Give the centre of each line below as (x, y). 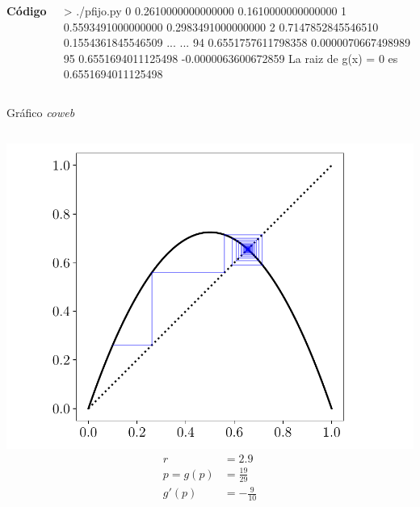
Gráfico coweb (41, 112)
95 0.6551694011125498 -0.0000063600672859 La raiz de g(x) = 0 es (231, 58)
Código (27, 10)
